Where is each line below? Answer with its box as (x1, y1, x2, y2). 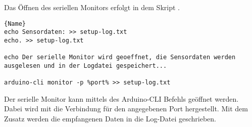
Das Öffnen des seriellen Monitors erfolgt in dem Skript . (4, 2, 180, 12)
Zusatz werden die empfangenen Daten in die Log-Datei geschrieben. (4, 113, 217, 124)
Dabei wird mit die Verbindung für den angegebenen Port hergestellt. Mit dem (4, 103, 248, 114)
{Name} (4, 20, 26, 27)
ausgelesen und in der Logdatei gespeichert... (4, 62, 167, 69)
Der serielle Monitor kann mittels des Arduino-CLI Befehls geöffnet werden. (4, 93, 239, 104)
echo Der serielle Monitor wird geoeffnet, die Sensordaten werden (4, 54, 236, 61)
